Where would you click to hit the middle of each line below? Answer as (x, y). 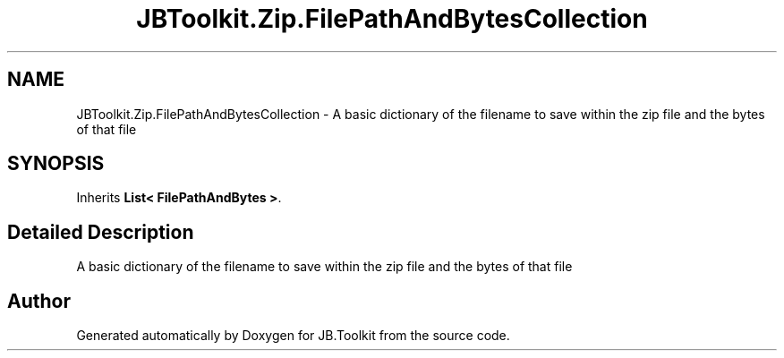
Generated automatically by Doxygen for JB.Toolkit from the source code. (293, 336)
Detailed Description (101, 232)
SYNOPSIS (56, 164)
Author (39, 301)
